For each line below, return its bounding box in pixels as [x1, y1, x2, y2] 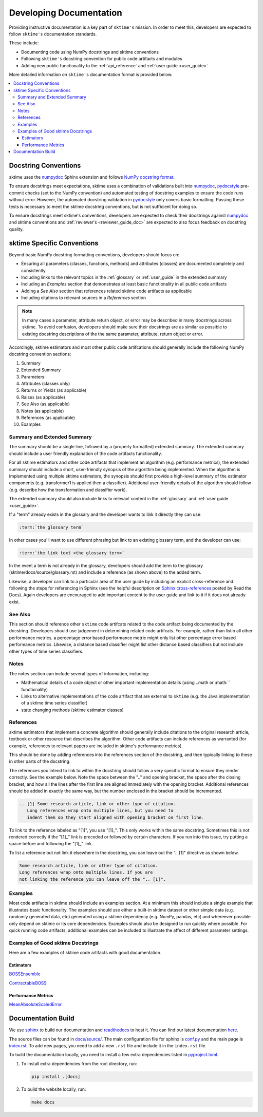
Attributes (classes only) [21, 380, 70, 386]
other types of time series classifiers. [9, 648, 84, 654]
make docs [31, 1099, 55, 1105]
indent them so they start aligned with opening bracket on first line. [27, 814, 205, 820]
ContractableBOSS [9, 980, 47, 986]
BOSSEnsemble [9, 971, 41, 977]
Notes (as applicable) [21, 408, 64, 414]
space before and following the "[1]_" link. [9, 841, 93, 847]
